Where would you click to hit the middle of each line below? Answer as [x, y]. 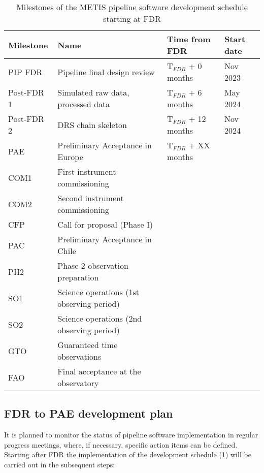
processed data [84, 104]
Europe [70, 157]
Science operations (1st [98, 292]
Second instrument [91, 198]
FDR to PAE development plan [89, 413]
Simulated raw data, [93, 92]
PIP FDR [25, 72]
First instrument [87, 171]
